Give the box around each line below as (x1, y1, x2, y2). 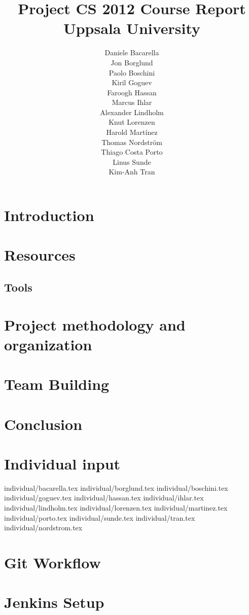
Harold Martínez (106, 127, 158, 137)
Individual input (4, 453, 121, 474)
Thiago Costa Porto (101, 147, 163, 157)
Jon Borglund (111, 57, 153, 67)
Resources (4, 244, 76, 265)
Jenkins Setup (4, 592, 104, 612)
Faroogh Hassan (107, 87, 157, 97)
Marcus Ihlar (112, 97, 152, 107)
